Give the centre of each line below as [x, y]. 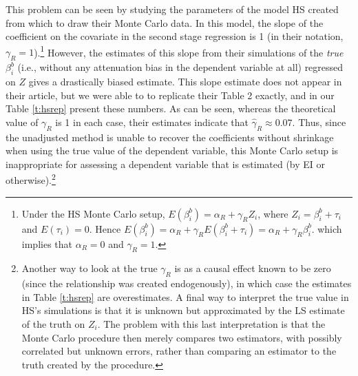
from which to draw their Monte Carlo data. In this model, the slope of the [165, 22]
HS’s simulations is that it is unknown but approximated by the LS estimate [183, 310]
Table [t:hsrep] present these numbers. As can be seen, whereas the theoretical [171, 108]
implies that [47, 243]
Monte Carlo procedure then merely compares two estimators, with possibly [182, 337]
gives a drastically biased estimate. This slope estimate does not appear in [185, 82]
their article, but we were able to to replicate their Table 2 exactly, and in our [170, 95]
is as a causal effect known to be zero [253, 268]
